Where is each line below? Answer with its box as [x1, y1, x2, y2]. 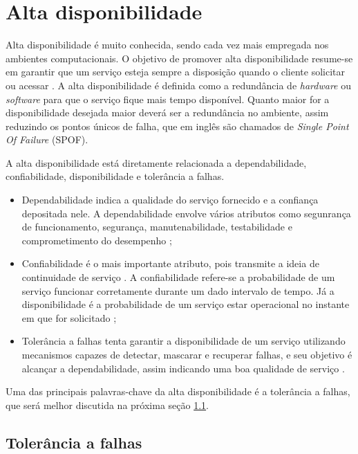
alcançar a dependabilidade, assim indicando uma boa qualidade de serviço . [21, 361, 345, 375]
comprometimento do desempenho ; [21, 233, 172, 247]
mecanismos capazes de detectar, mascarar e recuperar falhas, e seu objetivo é [21, 347, 352, 361]
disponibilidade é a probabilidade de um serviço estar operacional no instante [21, 297, 350, 311]
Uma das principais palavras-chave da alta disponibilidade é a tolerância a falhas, [6, 384, 350, 399]
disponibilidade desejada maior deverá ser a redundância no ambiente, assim [6, 105, 329, 120]
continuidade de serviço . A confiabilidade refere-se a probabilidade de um [21, 270, 335, 284]
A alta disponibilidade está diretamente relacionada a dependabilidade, [6, 155, 307, 170]
